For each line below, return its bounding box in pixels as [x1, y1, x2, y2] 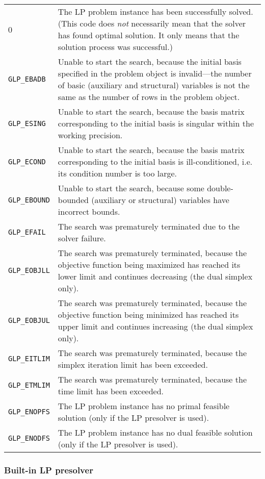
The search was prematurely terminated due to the [58, 220, 240, 232]
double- [207, 182, 233, 194]
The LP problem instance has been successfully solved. [58, 6, 253, 17]
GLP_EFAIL [8, 228, 46, 236]
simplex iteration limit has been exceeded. [58, 359, 208, 370]
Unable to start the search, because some [58, 182, 204, 194]
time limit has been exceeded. [58, 385, 164, 397]
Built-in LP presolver [4, 463, 93, 476]
